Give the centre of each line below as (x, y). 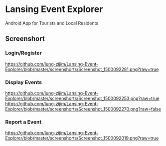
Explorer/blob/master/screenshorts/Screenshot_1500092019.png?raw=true (82, 138)
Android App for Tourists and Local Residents (52, 23)
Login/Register (24, 53)
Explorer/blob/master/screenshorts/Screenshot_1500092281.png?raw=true (82, 69)
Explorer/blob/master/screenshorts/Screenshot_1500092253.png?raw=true (82, 98)
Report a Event (23, 122)
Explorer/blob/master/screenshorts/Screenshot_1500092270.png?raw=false (83, 109)
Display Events (24, 82)
